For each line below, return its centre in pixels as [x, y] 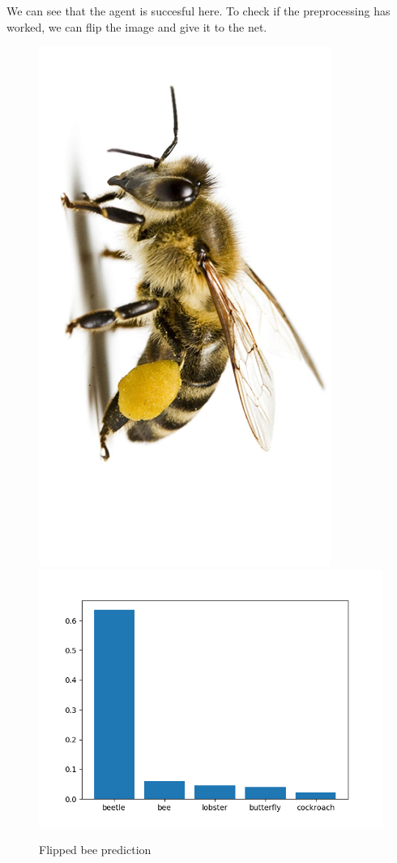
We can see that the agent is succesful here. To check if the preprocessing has [198, 11]
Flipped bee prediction [95, 850]
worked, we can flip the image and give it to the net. [137, 26]
